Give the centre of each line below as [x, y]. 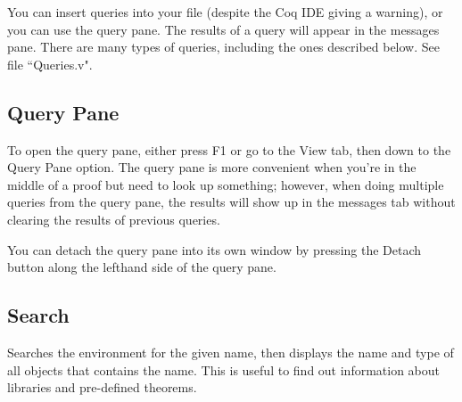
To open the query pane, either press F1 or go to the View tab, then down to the [229, 149]
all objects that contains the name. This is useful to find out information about [224, 369]
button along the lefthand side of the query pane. [142, 267]
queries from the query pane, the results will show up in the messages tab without [231, 202]
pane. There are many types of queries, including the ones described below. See [223, 47]
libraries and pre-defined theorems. [102, 387]
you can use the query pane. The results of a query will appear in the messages [223, 29]
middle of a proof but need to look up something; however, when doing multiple [226, 184]
